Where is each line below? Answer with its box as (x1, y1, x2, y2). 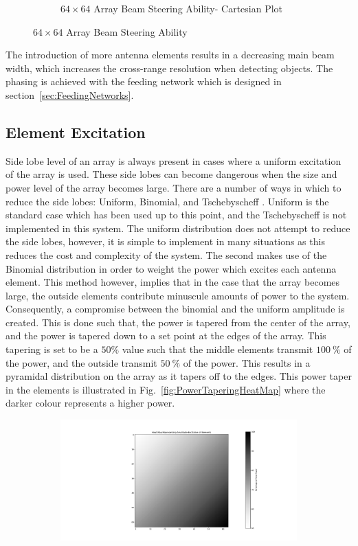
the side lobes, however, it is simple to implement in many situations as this (5, 234, 325, 249)
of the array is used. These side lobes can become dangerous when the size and (5, 167, 337, 181)
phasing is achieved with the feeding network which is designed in (5, 74, 282, 89)
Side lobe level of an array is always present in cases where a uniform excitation (5, 153, 342, 168)
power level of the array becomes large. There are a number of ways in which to (5, 180, 342, 194)
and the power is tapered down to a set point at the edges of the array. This (5, 328, 326, 343)
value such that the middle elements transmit (122, 342, 313, 356)
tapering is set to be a (5, 342, 98, 356)
